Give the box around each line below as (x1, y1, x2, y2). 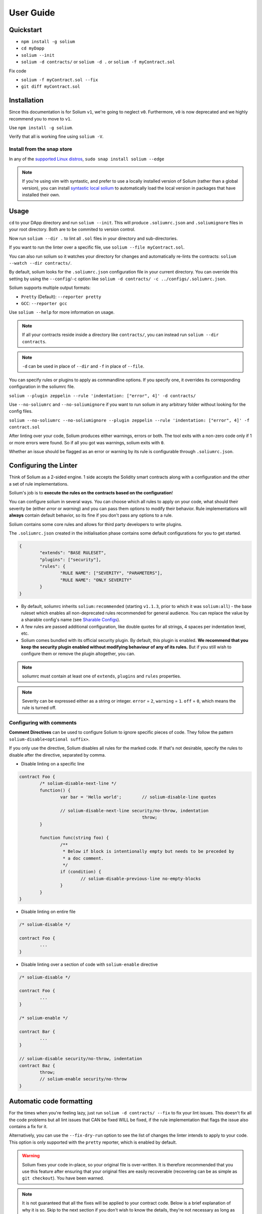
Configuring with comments (9, 719, 77, 726)
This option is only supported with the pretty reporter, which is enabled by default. (9, 1139, 177, 1145)
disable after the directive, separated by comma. (9, 752, 106, 758)
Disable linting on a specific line (21, 760, 85, 767)
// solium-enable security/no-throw (39, 1076, 127, 1082)
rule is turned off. (22, 705, 57, 711)
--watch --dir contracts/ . (9, 260, 72, 266)
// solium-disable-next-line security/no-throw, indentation (60, 808, 209, 813)
